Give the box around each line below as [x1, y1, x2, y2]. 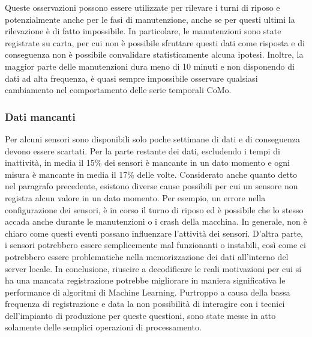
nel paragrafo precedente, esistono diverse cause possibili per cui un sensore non [5, 180, 298, 192]
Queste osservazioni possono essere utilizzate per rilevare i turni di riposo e [5, 1, 280, 13]
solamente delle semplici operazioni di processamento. [5, 321, 202, 333]
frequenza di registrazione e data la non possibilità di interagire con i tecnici [5, 297, 285, 310]
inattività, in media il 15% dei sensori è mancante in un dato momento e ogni [5, 156, 290, 169]
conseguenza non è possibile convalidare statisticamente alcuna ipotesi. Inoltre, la [5, 48, 304, 61]
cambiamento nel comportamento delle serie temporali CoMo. [5, 83, 232, 96]
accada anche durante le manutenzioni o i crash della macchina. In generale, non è [5, 215, 307, 228]
